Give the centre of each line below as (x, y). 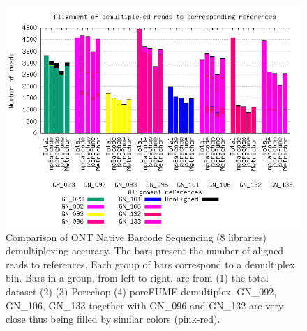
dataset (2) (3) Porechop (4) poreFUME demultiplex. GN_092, (141, 291)
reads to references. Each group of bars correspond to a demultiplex (150, 264)
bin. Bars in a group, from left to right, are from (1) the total (137, 278)
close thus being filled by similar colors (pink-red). (113, 319)
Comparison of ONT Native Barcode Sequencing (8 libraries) (136, 237)
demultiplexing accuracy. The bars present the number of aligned (145, 251)
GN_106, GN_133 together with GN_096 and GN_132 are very (145, 305)
